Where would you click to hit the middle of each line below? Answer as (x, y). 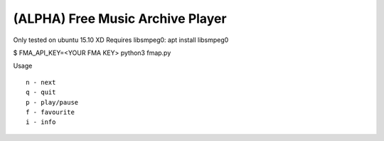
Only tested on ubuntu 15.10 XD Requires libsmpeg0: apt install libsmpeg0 (121, 40)
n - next (41, 82)
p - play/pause (52, 102)
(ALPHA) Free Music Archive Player (120, 19)
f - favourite (50, 112)
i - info (41, 122)
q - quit (41, 92)
